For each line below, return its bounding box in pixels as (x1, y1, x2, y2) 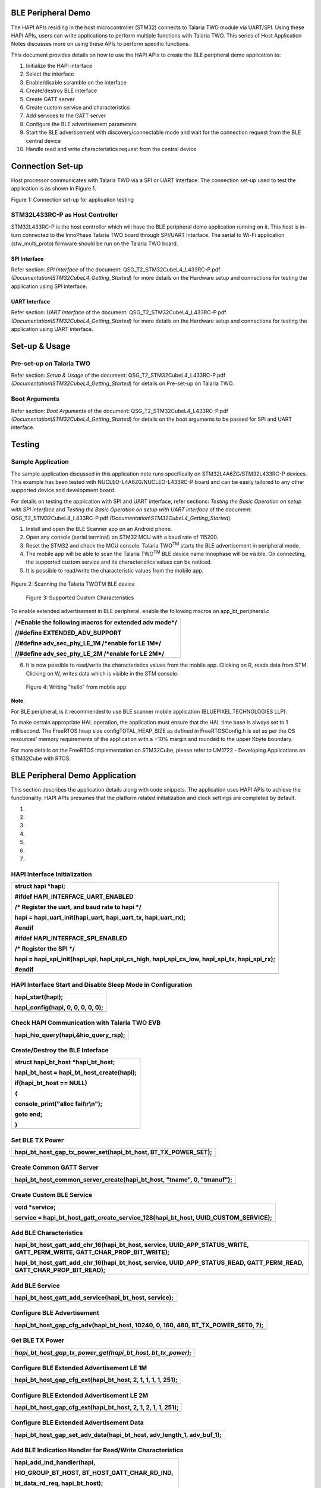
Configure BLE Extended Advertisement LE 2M (11, 1391, 149, 1399)
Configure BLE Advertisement (11, 1309, 99, 1317)
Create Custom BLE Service (11, 1191, 93, 1199)
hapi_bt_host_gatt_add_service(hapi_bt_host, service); (14, 1293, 174, 1302)
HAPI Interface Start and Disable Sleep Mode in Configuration (11, 981, 193, 989)
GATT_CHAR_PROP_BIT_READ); (14, 1266, 106, 1274)
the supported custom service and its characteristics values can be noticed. (26, 558, 212, 565)
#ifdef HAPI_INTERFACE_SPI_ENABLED (14, 934, 127, 943)
